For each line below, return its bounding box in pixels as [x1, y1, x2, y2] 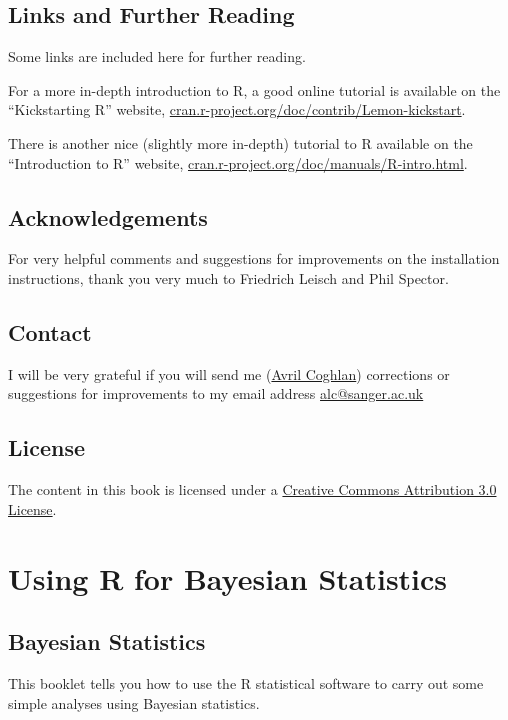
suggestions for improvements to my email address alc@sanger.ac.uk [8, 383, 424, 404]
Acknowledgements [8, 201, 208, 232]
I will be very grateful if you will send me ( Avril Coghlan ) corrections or [8, 363, 450, 384]
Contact [8, 316, 92, 347]
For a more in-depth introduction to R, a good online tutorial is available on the [8, 79, 501, 100]
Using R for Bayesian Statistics [8, 557, 448, 598]
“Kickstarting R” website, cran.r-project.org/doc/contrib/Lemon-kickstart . [8, 99, 466, 120]
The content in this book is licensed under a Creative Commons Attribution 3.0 [8, 479, 497, 500]
